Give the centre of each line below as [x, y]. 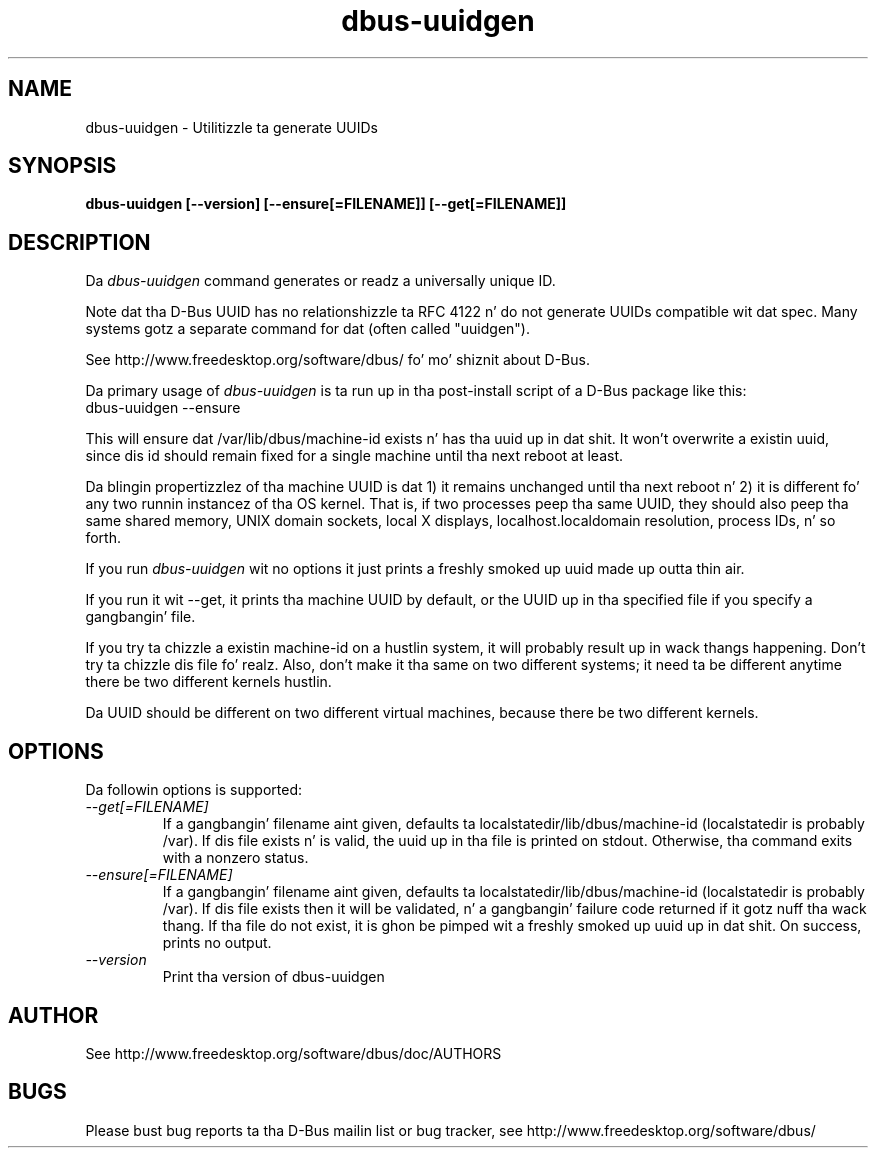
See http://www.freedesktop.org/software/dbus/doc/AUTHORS [293, 1053]
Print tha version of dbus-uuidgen [273, 977]
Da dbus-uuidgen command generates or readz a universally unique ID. [320, 281]
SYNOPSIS [62, 166]
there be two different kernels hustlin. [208, 682]
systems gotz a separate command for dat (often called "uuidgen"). [307, 329]
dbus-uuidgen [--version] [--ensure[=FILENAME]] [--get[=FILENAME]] [326, 204]
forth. [103, 538]
